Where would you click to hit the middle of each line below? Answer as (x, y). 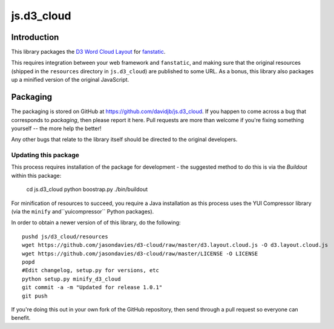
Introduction (35, 37)
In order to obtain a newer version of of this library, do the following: (96, 223)
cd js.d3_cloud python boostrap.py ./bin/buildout (87, 189)
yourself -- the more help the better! (56, 128)
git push (35, 296)
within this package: (36, 175)
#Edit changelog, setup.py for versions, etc (91, 270)
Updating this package (45, 155)
